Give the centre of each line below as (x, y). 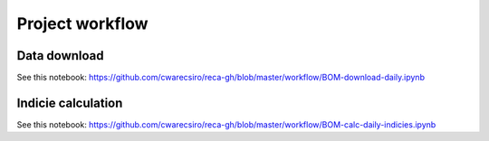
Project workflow (82, 23)
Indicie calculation (70, 103)
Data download (60, 56)
